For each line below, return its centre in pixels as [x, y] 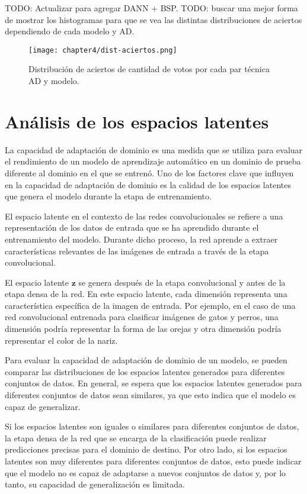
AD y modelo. [54, 81]
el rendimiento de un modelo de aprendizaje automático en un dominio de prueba [153, 161]
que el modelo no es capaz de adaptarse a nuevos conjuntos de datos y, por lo [145, 472]
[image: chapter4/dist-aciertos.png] [103, 50]
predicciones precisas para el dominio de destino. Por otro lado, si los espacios [146, 449]
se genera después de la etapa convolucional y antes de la [182, 282]
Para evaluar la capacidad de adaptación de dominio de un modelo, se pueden [146, 360]
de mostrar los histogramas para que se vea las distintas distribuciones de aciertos [153, 19]
